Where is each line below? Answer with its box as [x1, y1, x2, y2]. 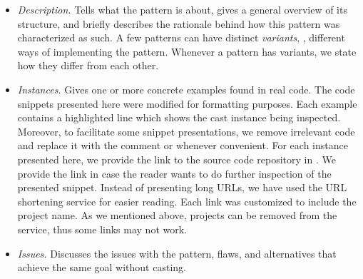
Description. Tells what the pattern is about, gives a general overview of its [17, 2, 347, 16]
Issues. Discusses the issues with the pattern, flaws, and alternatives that [17, 245, 337, 260]
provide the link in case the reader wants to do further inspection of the [17, 166, 332, 181]
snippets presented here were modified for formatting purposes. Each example [17, 96, 357, 111]
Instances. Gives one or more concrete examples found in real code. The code [17, 81, 355, 96]
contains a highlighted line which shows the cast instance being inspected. [17, 110, 341, 125]
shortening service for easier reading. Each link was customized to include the [17, 193, 357, 208]
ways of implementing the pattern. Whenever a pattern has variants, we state [17, 44, 357, 59]
